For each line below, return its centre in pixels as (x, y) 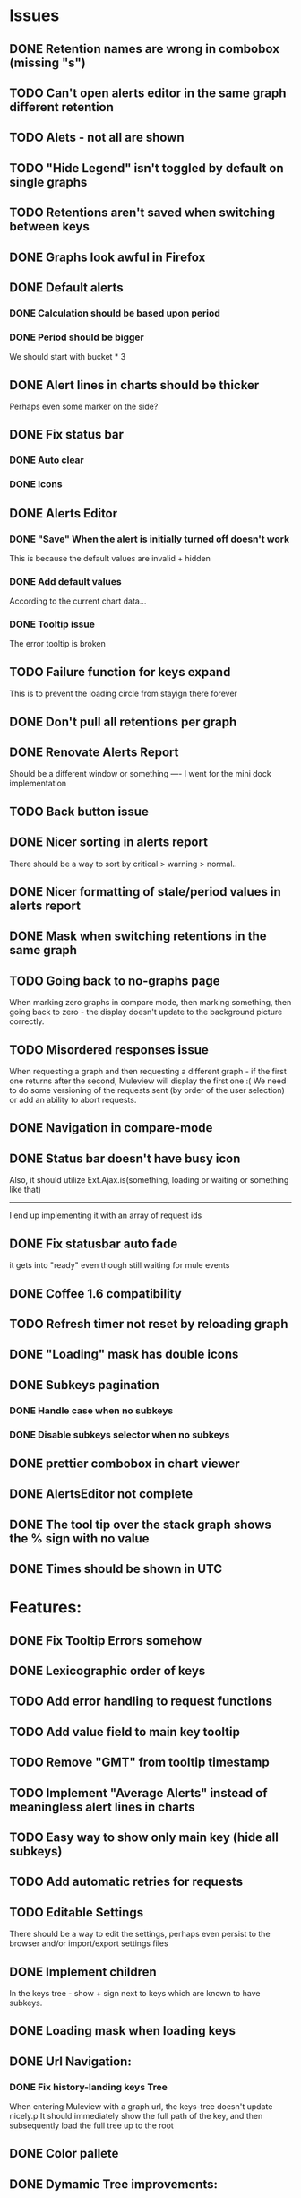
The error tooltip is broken (57, 644)
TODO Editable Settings (77, 1912)
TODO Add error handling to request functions (141, 1702)
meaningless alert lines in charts (102, 1807)
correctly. (27, 1021)
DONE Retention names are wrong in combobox (145, 49)
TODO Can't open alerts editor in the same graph (148, 93)
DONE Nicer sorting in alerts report (109, 843)
